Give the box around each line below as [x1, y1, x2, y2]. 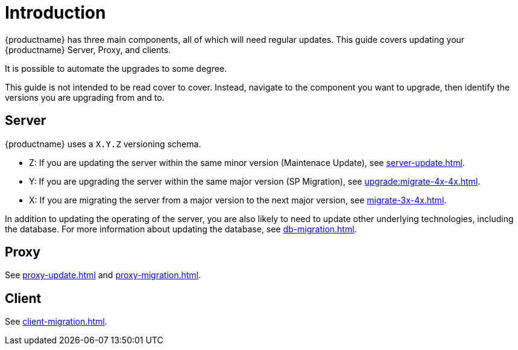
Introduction [5, 2, 106, 23]
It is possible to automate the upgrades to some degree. [5, 63, 227, 74]
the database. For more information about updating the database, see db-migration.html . [5, 223, 357, 234]
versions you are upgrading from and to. [5, 92, 165, 103]
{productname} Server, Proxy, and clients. [5, 44, 171, 55]
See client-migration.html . [5, 316, 107, 327]
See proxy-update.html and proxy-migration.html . [5, 270, 201, 281]
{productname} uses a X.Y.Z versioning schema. [5, 138, 201, 149]
